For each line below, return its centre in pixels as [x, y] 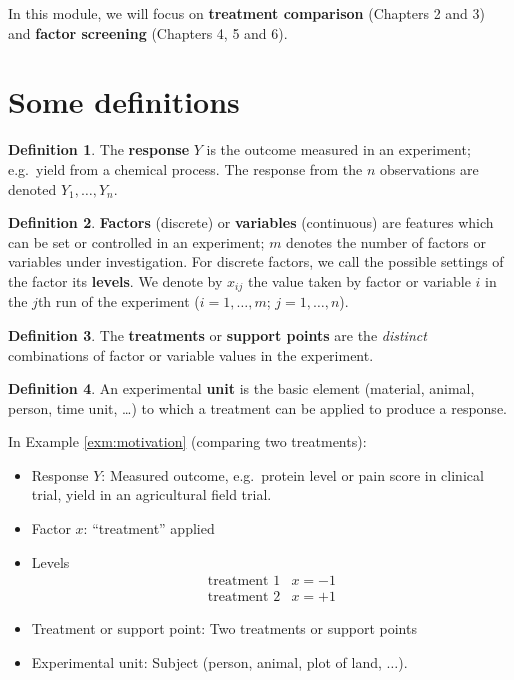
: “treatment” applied [149, 528]
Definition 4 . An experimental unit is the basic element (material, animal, [241, 388]
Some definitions [124, 101]
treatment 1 [244, 581]
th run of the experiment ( [118, 301]
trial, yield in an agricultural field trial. [151, 494]
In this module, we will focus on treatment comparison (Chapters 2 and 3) [246, 13]
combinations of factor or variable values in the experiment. [191, 354]
